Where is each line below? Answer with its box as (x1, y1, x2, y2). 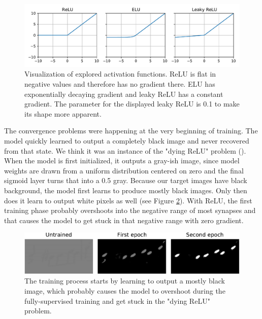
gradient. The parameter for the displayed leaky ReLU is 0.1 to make (24, 98, 240, 109)
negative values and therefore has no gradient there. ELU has (24, 78, 215, 89)
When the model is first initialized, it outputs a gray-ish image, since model (4, 155, 240, 166)
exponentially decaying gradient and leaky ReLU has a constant (24, 88, 223, 99)
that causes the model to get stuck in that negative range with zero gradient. (4, 215, 244, 225)
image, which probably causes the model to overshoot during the (24, 286, 225, 296)
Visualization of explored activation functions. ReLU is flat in (24, 68, 216, 79)
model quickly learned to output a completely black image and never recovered (4, 135, 249, 146)
